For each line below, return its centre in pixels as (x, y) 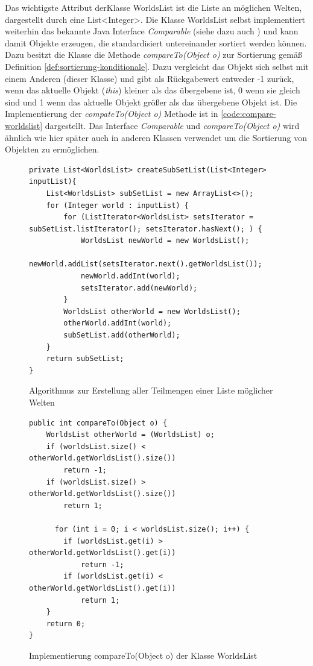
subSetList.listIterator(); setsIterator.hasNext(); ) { (146, 229)
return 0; (66, 624)
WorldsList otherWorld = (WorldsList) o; (130, 435)
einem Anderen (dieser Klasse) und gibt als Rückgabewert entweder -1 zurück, (150, 78)
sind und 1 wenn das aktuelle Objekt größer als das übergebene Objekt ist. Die (151, 102)
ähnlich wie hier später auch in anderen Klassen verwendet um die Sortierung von (156, 137)
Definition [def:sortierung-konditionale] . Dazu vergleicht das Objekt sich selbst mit (157, 66)
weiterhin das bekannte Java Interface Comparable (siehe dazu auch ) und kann (152, 31)
